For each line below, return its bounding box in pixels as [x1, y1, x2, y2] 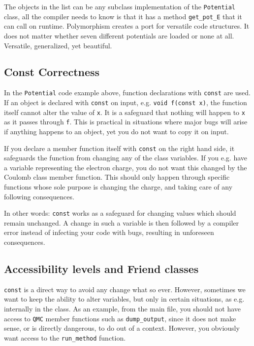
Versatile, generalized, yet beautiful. [4, 40, 112, 50]
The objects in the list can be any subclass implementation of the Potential [4, 1, 236, 11]
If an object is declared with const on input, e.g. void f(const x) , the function [4, 97, 247, 107]
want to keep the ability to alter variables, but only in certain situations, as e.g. [4, 294, 245, 304]
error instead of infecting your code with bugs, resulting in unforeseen [4, 227, 214, 237]
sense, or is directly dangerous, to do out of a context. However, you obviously [4, 323, 240, 333]
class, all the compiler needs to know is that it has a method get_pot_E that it [4, 11, 242, 21]
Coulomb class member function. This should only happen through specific [4, 172, 230, 182]
